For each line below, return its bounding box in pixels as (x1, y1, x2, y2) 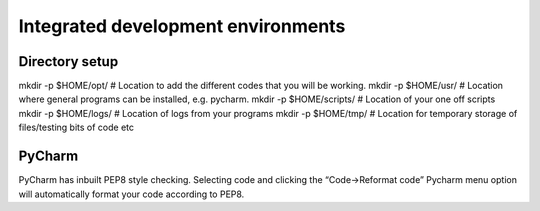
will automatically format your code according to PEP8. (18, 188, 245, 200)
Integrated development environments (18, 15, 346, 37)
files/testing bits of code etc (18, 121, 135, 134)
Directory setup (18, 53, 119, 70)
